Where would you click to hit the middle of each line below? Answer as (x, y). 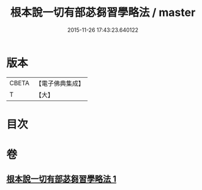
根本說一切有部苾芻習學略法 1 (62, 179)
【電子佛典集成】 (60, 83)
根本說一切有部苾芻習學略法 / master (103, 13)
